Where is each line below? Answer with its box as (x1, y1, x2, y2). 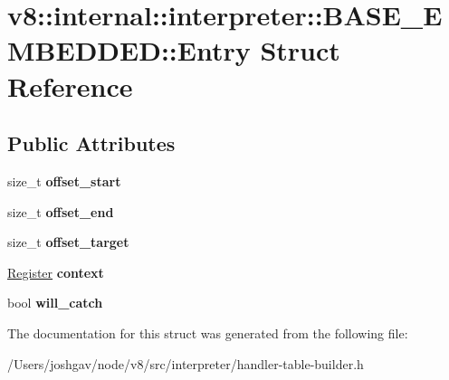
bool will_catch (7, 293, 103, 312)
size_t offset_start (7, 171, 121, 190)
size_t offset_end (7, 202, 114, 221)
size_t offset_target (7, 233, 129, 252)
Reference (7, 67, 133, 104)
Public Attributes (7, 129, 176, 157)
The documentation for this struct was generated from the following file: (7, 323, 408, 342)
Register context (7, 262, 104, 281)
